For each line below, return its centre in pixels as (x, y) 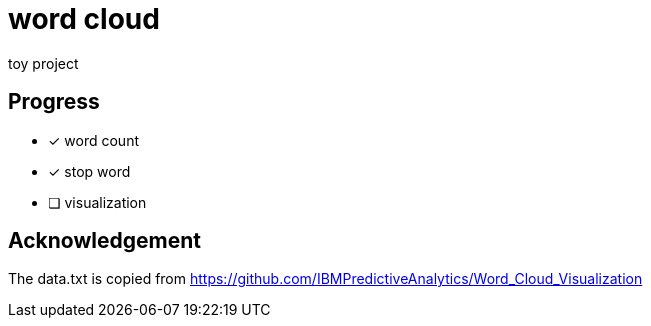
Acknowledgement (104, 241)
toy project (43, 63)
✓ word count (93, 140)
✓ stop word (89, 171)
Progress (54, 102)
